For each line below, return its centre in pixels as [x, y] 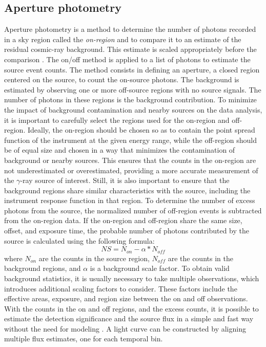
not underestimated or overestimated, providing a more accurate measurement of [131, 170]
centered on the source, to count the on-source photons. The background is [122, 79]
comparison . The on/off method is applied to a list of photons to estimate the [127, 59]
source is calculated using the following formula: [79, 240]
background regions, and [43, 268]
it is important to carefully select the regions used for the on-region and [117, 120]
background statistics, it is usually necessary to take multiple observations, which [132, 278]
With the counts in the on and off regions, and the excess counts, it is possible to [131, 308]
